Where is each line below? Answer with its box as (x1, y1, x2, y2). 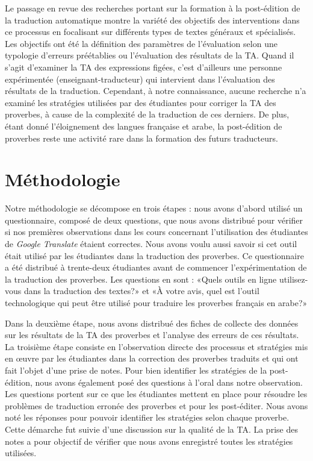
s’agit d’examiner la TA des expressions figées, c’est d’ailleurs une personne (5, 60, 282, 73)
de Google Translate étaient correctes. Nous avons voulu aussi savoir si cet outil (5, 237, 297, 250)
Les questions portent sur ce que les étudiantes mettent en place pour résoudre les (5, 387, 308, 400)
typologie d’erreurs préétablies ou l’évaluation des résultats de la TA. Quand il (5, 49, 294, 61)
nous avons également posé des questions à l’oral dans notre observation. (35, 375, 303, 388)
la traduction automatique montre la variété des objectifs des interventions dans (5, 13, 300, 26)
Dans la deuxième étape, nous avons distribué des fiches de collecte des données (5, 316, 299, 329)
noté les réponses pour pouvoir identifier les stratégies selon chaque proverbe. (5, 411, 290, 424)
